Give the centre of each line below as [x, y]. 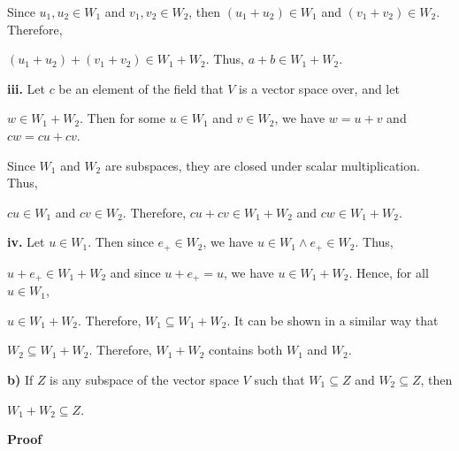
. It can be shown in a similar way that [333, 320]
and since [135, 272]
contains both [246, 350]
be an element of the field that [141, 88]
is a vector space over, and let [319, 88]
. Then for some [122, 118]
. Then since [121, 242]
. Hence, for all [389, 272]
